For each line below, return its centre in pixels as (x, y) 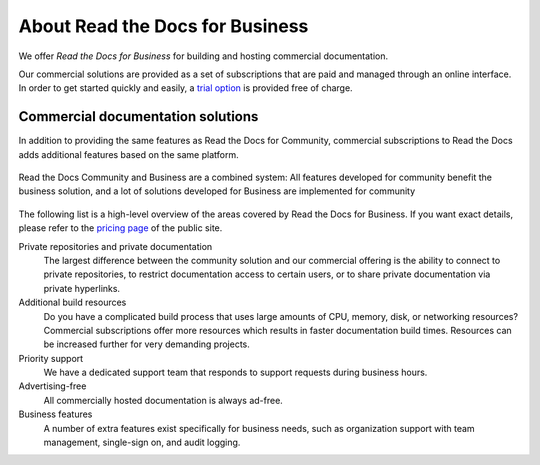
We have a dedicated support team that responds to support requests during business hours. (235, 372)
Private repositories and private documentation (115, 246)
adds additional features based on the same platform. (128, 154)
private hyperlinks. (81, 288)
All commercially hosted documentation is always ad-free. (163, 400)
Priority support (51, 358)
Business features (55, 414)
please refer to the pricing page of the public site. (120, 228)
